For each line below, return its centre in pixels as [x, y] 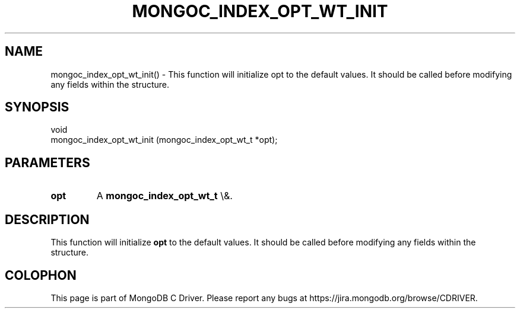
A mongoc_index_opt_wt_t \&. [164, 196]
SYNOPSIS [37, 107]
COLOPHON [41, 275]
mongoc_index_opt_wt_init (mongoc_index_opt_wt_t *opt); [164, 140]
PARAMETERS [47, 162]
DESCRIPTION [47, 219]
